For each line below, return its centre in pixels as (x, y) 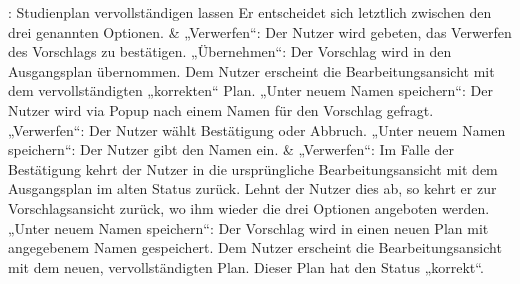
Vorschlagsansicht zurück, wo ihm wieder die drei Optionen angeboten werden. (249, 207)
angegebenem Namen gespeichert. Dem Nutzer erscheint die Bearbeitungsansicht (255, 247)
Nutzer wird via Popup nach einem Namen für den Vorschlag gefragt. (221, 109)
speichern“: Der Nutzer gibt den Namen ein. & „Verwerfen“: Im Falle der (231, 149)
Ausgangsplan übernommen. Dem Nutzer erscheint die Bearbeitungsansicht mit (251, 70)
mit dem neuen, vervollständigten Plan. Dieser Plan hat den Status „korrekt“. (246, 266)
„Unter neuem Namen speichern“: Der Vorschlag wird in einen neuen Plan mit (248, 227)
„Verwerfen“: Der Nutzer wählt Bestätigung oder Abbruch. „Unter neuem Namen (257, 129)
